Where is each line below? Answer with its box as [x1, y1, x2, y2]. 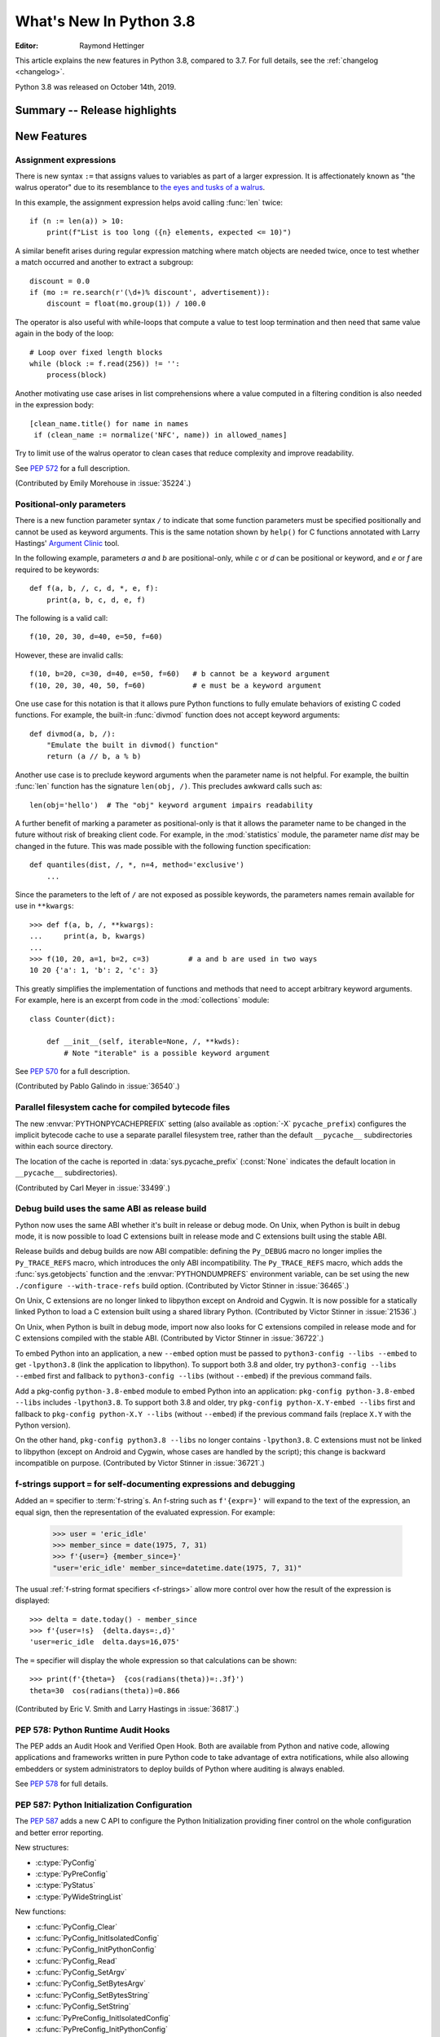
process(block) [46, 371, 108, 380]
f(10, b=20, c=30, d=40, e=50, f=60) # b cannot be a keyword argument [29, 669, 331, 679]
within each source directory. [15, 1142, 113, 1151]
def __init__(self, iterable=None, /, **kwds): [46, 1037, 240, 1046]
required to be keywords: [15, 565, 99, 574]
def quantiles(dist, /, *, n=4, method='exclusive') [29, 860, 244, 869]
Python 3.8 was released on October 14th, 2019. [15, 81, 177, 91]
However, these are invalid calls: [15, 650, 124, 660]
